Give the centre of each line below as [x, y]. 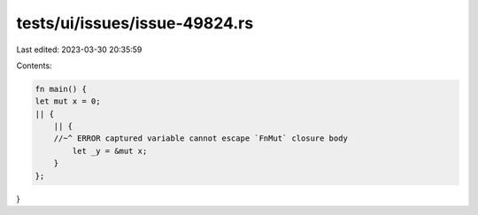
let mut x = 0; [68, 101]
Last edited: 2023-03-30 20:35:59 [79, 50]
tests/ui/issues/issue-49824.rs [135, 23]
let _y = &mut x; [110, 151]
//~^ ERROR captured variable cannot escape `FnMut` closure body [201, 138]
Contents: [34, 65]
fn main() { [61, 89]
